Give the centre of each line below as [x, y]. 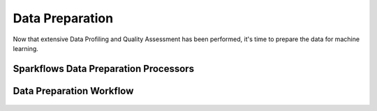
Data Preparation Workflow [73, 91]
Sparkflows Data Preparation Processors [104, 69]
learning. [25, 48]
